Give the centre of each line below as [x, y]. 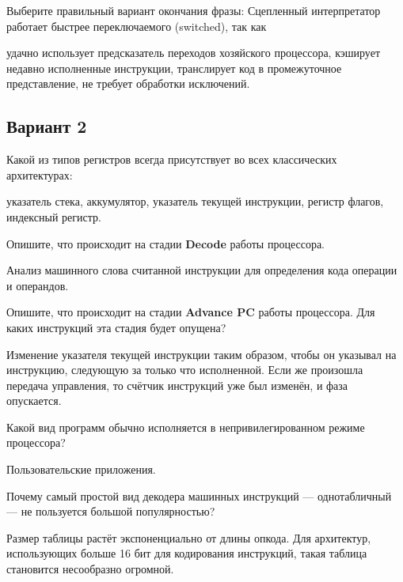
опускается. [34, 401]
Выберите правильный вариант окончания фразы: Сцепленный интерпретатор [194, 10]
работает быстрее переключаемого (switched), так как [137, 26]
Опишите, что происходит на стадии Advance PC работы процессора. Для [191, 312]
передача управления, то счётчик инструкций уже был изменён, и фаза [177, 385]
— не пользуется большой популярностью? [111, 511]
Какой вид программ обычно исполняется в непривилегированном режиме [186, 427]
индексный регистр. [54, 216]
